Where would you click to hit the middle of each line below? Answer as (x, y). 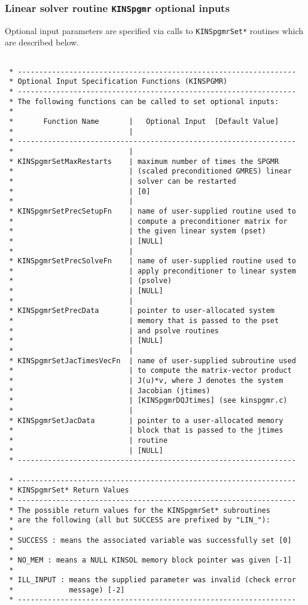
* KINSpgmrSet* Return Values (69, 490)
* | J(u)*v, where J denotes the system (146, 381)
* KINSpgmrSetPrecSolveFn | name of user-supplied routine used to (153, 261)
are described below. (42, 42)
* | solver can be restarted (123, 181)
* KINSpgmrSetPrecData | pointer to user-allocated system (142, 311)
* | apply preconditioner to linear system (153, 271)
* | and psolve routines (114, 331)
